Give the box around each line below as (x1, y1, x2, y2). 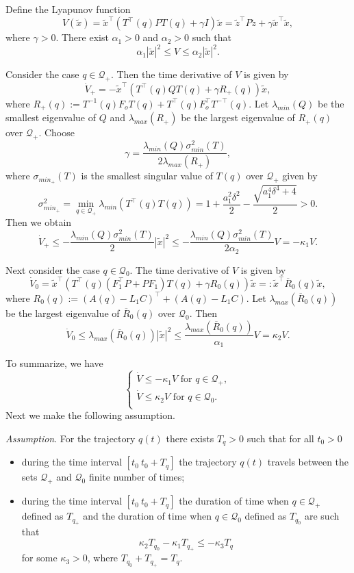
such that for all (246, 431, 314, 445)
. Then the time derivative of (110, 67, 232, 81)
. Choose (38, 125, 75, 140)
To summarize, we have (5, 356, 103, 370)
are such (304, 509, 340, 523)
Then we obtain (5, 215, 72, 229)
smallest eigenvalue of (5, 110, 96, 125)
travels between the (267, 455, 349, 469)
